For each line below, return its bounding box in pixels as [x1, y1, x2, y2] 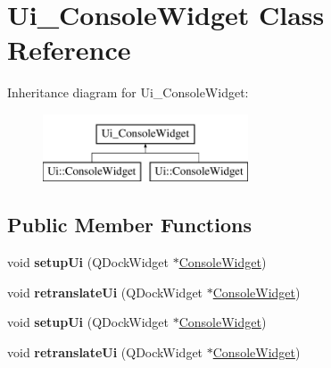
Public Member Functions [7, 211, 252, 238]
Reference [7, 31, 131, 68]
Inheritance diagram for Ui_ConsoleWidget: [7, 83, 249, 102]
